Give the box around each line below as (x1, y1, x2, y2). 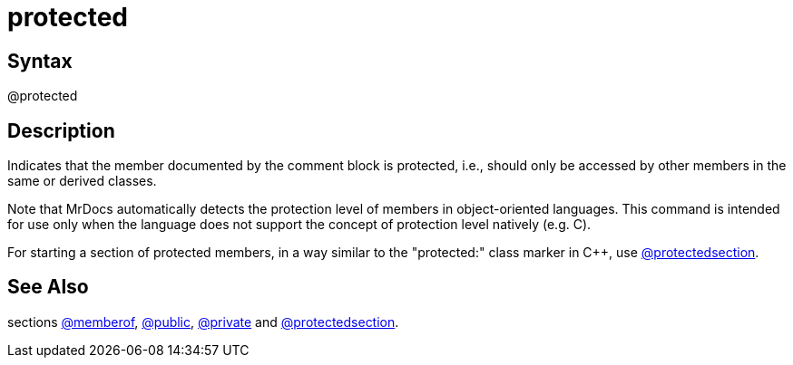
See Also (7, 275, 89, 299)
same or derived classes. (7, 173, 157, 189)
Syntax (7, 49, 73, 72)
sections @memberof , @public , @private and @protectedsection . (7, 313, 399, 330)
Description (7, 119, 115, 142)
